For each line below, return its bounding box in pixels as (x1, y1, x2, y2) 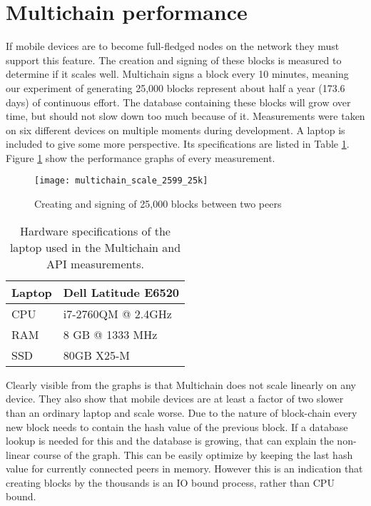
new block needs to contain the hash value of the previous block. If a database (6, 419, 348, 434)
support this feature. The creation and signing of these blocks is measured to (6, 52, 342, 67)
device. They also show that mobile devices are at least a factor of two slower (6, 391, 344, 406)
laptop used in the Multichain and (9, 238, 181, 255)
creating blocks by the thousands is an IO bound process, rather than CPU (6, 475, 335, 490)
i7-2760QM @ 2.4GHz (63, 305, 172, 322)
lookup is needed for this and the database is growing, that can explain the (6, 433, 334, 448)
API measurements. (46, 255, 144, 272)
